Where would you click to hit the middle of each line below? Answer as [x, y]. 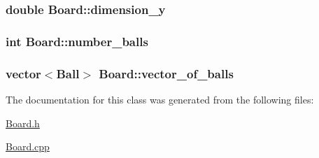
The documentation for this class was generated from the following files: [160, 99]
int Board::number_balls [77, 41]
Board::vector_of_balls [166, 73]
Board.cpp [28, 146]
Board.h [23, 123]
